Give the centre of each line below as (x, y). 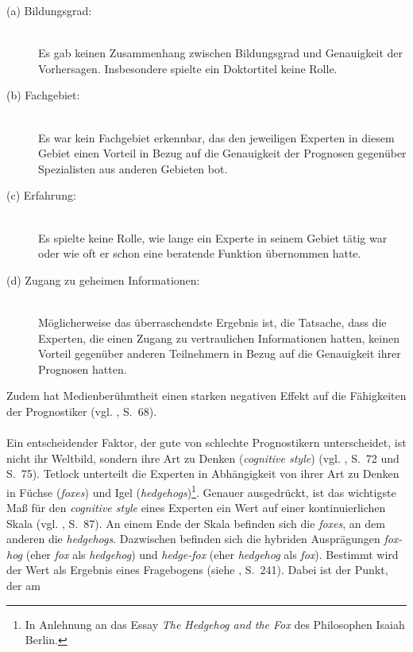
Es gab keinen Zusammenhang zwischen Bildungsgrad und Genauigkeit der (221, 53)
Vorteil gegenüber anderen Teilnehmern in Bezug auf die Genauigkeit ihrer (220, 353)
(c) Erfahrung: (41, 195)
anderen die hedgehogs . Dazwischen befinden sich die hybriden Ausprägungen (193, 539)
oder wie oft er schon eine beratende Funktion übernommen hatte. (200, 253)
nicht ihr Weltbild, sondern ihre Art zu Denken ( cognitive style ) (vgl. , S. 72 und (203, 458)
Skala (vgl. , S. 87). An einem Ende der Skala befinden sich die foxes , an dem (196, 523)
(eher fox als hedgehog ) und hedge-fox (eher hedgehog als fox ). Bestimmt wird (212, 554)
